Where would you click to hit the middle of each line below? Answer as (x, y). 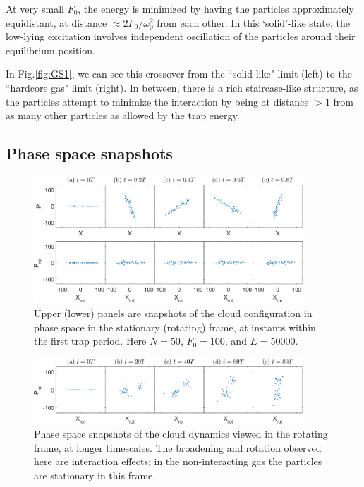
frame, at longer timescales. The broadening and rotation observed (178, 447)
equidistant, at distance (56, 22)
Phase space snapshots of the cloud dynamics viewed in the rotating (181, 434)
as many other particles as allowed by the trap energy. (123, 115)
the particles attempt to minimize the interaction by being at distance (157, 101)
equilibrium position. (50, 50)
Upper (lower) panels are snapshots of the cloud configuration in (173, 313)
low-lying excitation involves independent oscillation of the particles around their (181, 36)
